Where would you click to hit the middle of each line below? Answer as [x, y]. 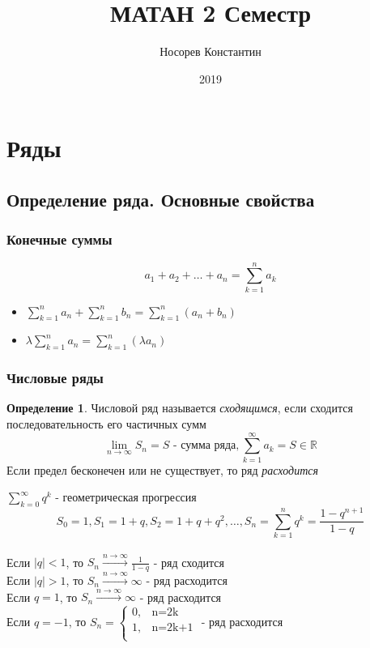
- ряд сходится [189, 562]
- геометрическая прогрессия [126, 499]
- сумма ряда [204, 446]
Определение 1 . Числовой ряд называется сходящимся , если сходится [180, 408]
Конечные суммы [60, 239]
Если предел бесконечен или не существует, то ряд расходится [162, 469]
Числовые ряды [55, 378]
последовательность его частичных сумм [106, 424]
